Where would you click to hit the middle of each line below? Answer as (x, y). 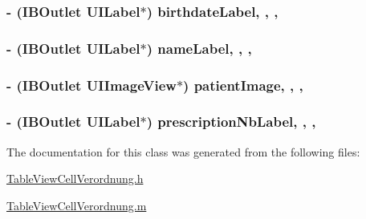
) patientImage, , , (243, 85)
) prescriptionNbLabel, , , (231, 122)
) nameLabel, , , (199, 48)
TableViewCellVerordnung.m (77, 205)
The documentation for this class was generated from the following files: (183, 151)
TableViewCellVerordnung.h (75, 178)
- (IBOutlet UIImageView (91, 85)
